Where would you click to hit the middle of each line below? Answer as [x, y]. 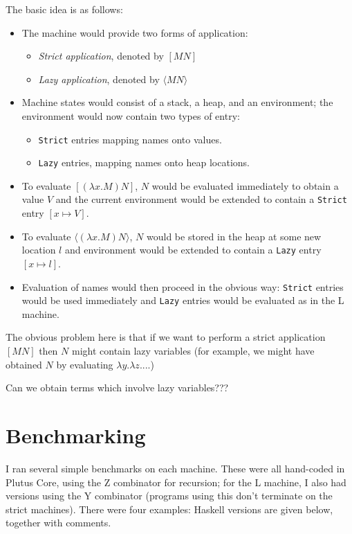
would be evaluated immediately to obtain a [245, 185]
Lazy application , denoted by [99, 79]
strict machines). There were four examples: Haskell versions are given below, [169, 509]
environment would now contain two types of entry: [131, 115]
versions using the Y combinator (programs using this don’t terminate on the [169, 496]
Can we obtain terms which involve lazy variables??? [117, 388]
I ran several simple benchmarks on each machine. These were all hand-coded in [175, 468]
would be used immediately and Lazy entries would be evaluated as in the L [183, 300]
